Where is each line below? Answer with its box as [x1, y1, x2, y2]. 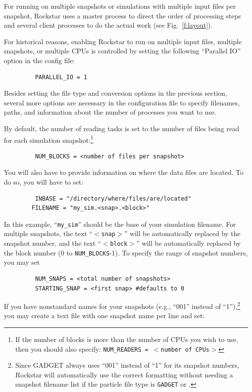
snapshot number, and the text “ [4, 238, 101, 248]
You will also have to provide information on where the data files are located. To [4, 167, 244, 177]
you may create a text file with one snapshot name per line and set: [4, 310, 205, 321]
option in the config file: [4, 55, 75, 65]
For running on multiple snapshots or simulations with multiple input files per [4, 1, 236, 11]
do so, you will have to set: [4, 176, 83, 187]
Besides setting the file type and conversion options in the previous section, [4, 88, 227, 98]
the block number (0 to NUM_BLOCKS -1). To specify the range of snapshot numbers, [4, 247, 248, 257]
